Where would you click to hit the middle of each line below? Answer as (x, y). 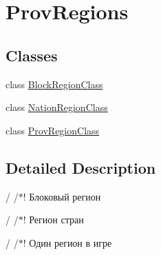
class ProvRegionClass (53, 130)
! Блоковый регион (62, 196)
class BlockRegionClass (54, 84)
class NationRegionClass (57, 107)
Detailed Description (81, 167)
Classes (32, 55)
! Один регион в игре (67, 242)
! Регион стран (53, 220)
